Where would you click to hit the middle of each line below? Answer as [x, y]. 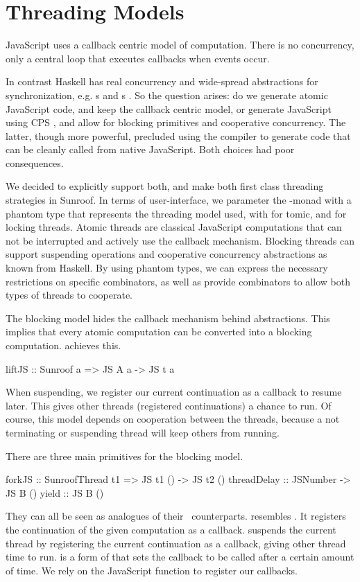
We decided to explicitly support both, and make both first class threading [165, 186]
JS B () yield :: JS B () [55, 492]
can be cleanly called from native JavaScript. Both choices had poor [150, 149]
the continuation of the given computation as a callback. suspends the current [171, 529]
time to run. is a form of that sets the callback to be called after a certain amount [180, 557]
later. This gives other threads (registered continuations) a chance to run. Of [169, 405]
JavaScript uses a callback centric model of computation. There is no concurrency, [180, 45]
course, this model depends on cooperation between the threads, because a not [173, 419]
